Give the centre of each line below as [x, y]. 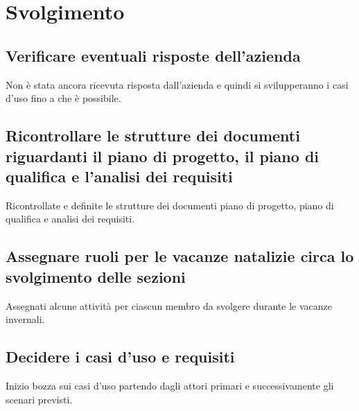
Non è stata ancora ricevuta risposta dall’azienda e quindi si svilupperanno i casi [177, 84]
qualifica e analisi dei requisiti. [70, 219]
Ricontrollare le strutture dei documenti [153, 135]
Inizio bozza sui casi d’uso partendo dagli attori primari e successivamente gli [170, 385]
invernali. [25, 319]
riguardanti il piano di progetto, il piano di [163, 156]
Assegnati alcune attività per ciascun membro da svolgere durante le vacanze [169, 305]
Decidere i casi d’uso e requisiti [120, 357]
